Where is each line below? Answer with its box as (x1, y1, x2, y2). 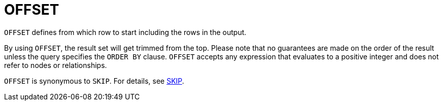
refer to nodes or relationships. (4, 60, 107, 69)
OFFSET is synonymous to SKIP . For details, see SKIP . (4, 76, 184, 85)
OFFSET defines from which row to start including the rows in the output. (4, 27, 247, 37)
